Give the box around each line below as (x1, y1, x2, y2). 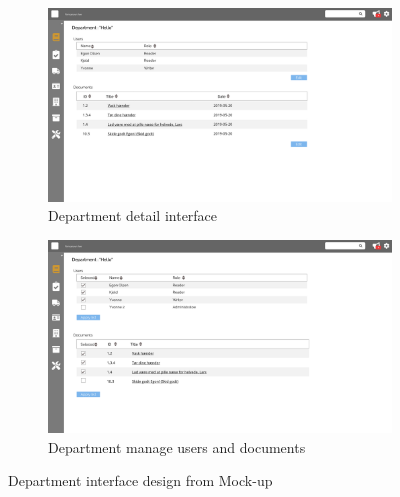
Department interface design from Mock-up (8, 470, 273, 491)
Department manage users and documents (48, 436, 306, 457)
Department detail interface (48, 205, 218, 226)
